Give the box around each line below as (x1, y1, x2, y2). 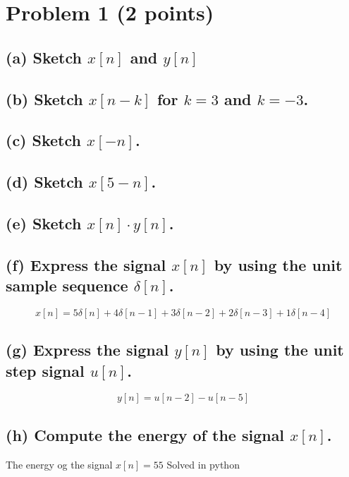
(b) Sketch (6, 87, 83, 109)
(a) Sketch (6, 46, 82, 68)
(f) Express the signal (6, 253, 166, 275)
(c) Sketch (6, 129, 81, 151)
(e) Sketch (6, 212, 82, 234)
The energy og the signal (6, 457, 113, 471)
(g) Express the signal (6, 339, 169, 361)
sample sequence (6, 274, 128, 296)
